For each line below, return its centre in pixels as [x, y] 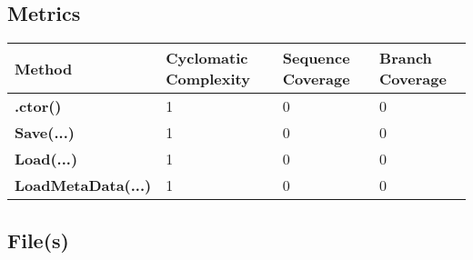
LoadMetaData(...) [83, 185]
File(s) [38, 240]
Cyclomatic [207, 58]
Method [44, 68]
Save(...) [45, 133]
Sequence [316, 58]
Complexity [208, 79]
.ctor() [38, 106]
